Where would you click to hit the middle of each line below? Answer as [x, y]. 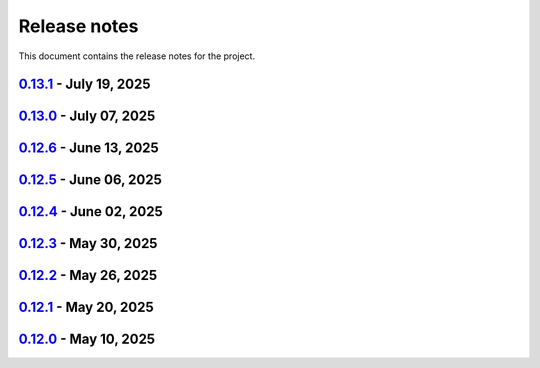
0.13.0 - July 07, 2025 [87, 116]
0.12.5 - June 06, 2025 [90, 180]
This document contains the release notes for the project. [136, 56]
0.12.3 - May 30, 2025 [88, 243]
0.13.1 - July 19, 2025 [84, 84]
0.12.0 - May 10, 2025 [86, 339]
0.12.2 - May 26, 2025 [88, 275]
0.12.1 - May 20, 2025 [86, 307]
